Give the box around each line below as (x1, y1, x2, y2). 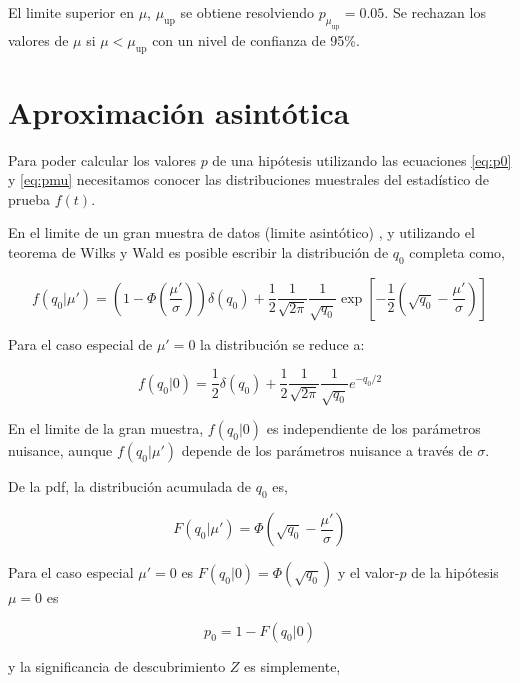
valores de (8, 29, 69, 50)
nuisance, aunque (8, 440, 113, 461)
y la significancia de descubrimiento (8, 655, 226, 676)
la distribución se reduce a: (200, 333, 365, 354)
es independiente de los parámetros (266, 418, 481, 439)
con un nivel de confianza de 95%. (152, 29, 360, 50)
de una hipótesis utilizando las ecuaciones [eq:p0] (212, 149, 512, 170)
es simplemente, (244, 655, 341, 676)
